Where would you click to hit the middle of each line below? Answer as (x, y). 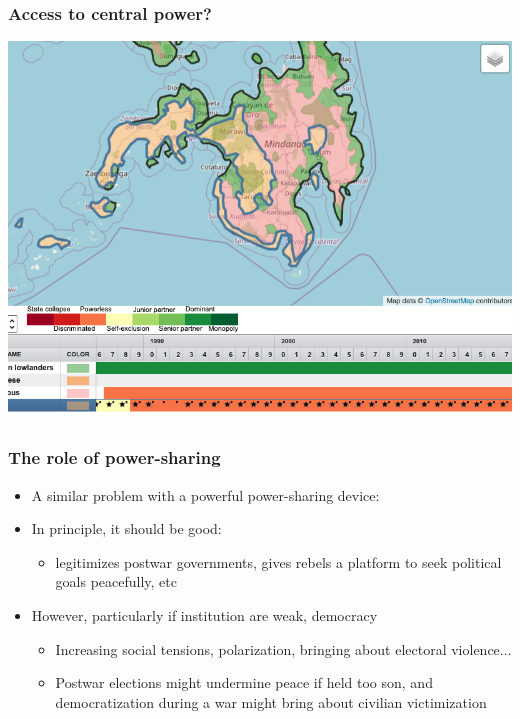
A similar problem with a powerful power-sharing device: (205, 494)
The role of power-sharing (114, 457)
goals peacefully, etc (116, 581)
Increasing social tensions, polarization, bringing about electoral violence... (283, 648)
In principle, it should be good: (126, 528)
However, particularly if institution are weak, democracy (204, 615)
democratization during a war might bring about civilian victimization (271, 701)
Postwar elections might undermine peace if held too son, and (244, 682)
